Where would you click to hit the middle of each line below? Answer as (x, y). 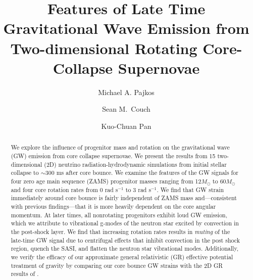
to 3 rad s (138, 189)
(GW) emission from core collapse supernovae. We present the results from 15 (113, 155)
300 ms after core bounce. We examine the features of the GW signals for (142, 173)
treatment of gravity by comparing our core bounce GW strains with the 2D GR (117, 265)
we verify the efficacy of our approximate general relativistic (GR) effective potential (122, 257)
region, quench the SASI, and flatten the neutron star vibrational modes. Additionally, (124, 248)
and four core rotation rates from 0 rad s (64, 189)
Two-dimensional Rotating (104, 48)
